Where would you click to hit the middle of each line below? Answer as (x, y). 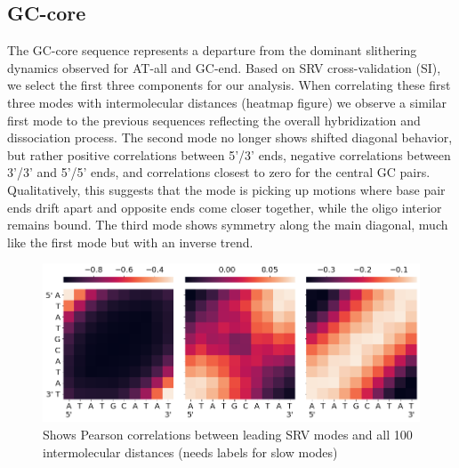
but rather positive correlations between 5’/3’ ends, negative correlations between (229, 154)
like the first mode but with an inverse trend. (130, 242)
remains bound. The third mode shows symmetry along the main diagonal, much (228, 225)
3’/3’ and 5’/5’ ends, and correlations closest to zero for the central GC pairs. (219, 172)
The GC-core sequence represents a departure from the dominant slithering (212, 50)
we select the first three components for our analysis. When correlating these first (229, 85)
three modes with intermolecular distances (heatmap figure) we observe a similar (227, 102)
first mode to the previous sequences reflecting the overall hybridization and (214, 120)
